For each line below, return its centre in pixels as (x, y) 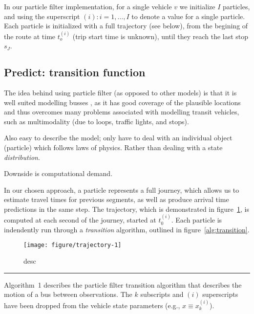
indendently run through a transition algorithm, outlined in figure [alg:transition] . (127, 229)
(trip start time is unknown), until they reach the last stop (160, 36)
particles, (236, 6)
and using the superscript (42, 16)
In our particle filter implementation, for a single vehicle (88, 6)
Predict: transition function (75, 72)
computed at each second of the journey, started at (80, 220)
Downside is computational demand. (58, 173)
